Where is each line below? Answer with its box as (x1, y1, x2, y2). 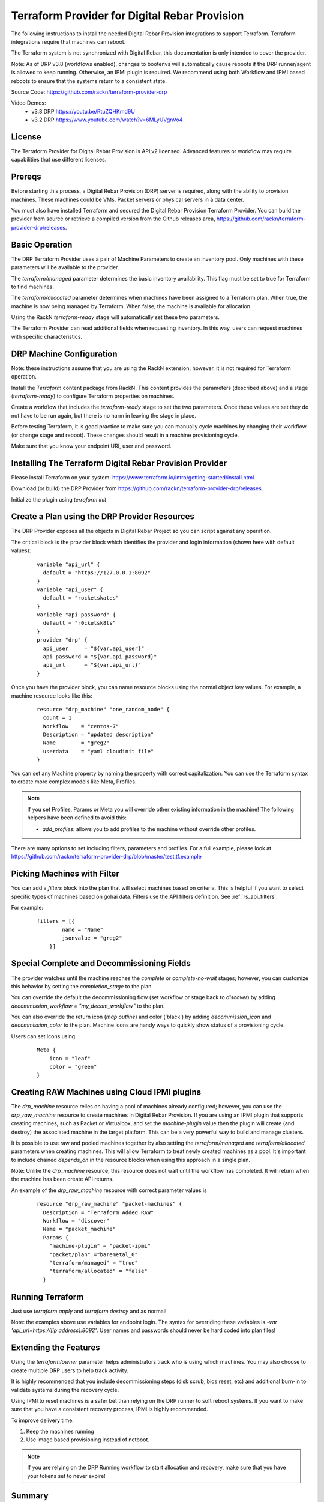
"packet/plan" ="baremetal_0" (49, 1251, 138, 1258)
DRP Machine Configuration (11, 348, 118, 359)
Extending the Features (11, 1343, 100, 1353)
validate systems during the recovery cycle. (11, 1386, 119, 1393)
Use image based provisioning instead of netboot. (26, 1436, 150, 1443)
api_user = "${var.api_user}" (43, 645, 145, 652)
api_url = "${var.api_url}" (43, 661, 142, 669)
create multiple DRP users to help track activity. (11, 1367, 129, 1374)
